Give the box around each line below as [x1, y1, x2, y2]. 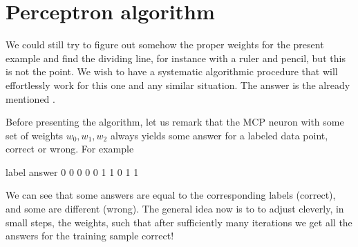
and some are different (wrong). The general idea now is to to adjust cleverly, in [6, 201, 344, 216]
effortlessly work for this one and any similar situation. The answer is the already [6, 77, 350, 92]
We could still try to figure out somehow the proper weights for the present [6, 37, 324, 52]
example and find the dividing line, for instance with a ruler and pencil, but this [6, 50, 346, 65]
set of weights [6, 128, 63, 142]
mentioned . [6, 91, 55, 106]
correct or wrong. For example [6, 141, 134, 156]
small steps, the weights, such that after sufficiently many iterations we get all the [6, 215, 352, 229]
